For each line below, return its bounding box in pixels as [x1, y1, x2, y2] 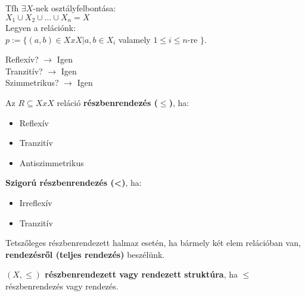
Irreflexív [19, 196, 52, 208]
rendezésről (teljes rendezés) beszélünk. [5, 248, 165, 260]
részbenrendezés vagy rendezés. [5, 279, 119, 292]
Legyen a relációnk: [5, 21, 76, 34]
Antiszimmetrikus [19, 156, 84, 169]
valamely [119, 33, 151, 45]
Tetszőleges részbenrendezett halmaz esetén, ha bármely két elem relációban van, [5, 236, 301, 249]
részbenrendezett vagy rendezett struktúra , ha [45, 268, 238, 281]
